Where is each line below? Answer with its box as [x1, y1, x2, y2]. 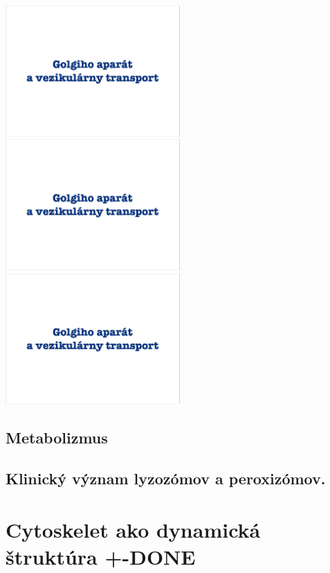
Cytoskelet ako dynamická [6, 515, 261, 543]
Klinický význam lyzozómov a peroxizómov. [6, 468, 326, 489]
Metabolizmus [6, 427, 108, 448]
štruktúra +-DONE [6, 542, 196, 570]
